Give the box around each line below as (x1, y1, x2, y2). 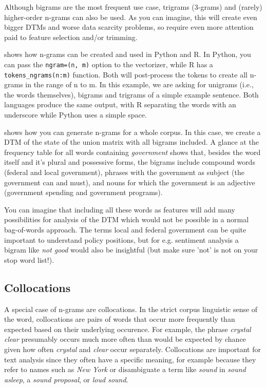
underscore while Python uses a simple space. (4, 109, 147, 120)
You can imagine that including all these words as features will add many (4, 204, 235, 215)
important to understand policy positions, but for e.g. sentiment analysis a (4, 234, 239, 245)
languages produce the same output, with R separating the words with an (4, 99, 236, 110)
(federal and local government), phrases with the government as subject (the (4, 167, 244, 178)
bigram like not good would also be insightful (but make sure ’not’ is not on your (4, 244, 258, 255)
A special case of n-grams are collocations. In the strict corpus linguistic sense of (4, 303, 258, 314)
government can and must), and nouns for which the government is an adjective (4, 177, 255, 187)
